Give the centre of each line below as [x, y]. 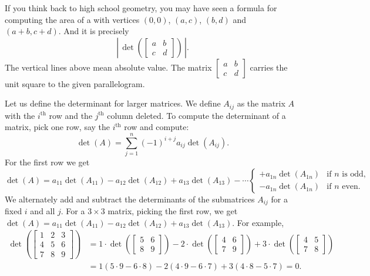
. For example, [258, 222]
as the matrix [261, 103]
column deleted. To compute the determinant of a [196, 115]
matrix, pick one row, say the [58, 127]
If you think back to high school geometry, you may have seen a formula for [141, 8]
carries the [269, 67]
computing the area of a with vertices [72, 19]
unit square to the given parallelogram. [75, 83]
